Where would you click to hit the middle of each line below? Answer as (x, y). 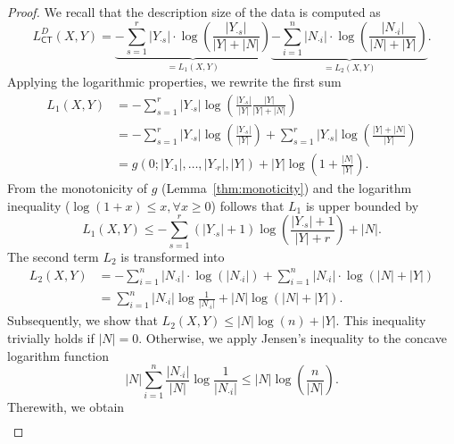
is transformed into (173, 256)
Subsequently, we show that (83, 320)
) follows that (248, 205)
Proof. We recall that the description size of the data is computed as (194, 12)
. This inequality (381, 320)
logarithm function (58, 355)
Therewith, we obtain (66, 407)
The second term (53, 256)
